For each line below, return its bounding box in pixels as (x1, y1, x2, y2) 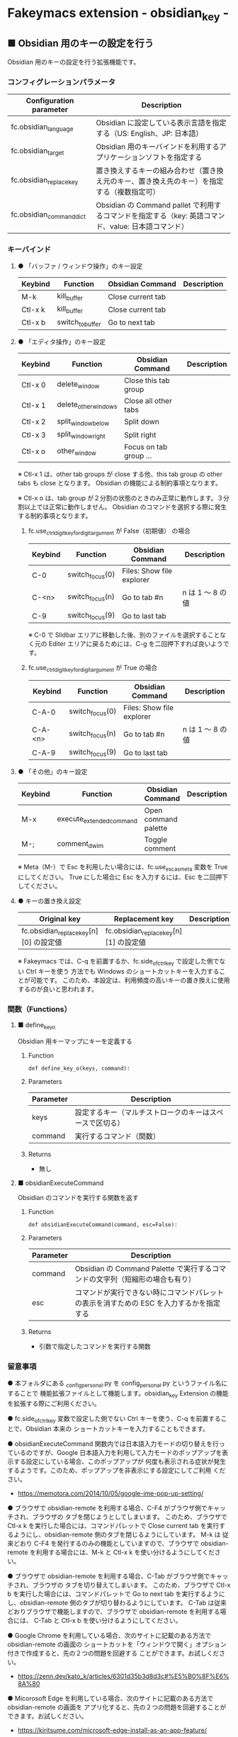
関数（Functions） (7, 1004, 72, 1014)
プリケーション (95, 152, 146, 162)
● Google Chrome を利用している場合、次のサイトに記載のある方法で (7, 1631, 211, 1639)
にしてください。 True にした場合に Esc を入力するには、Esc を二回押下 (17, 873, 229, 881)
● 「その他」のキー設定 (17, 767, 88, 776)
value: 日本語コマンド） (109, 221, 189, 231)
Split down (123, 417, 159, 426)
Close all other (123, 395, 172, 405)
